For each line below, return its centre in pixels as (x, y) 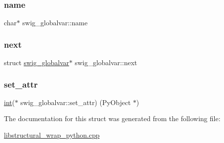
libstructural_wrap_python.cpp (52, 135)
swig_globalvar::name (55, 23)
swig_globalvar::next (106, 63)
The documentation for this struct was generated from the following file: (112, 118)
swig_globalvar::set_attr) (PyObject (76, 102)
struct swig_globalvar (37, 63)
